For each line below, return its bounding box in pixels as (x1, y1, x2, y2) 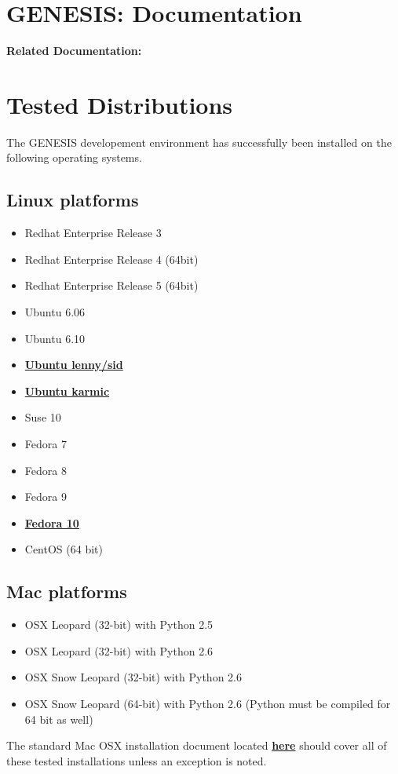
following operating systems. (6, 149, 142, 166)
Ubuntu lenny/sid (24, 356, 123, 373)
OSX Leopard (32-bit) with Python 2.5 (24, 616, 214, 633)
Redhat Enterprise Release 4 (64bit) (24, 250, 199, 267)
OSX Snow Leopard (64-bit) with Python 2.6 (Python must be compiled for (24, 695, 391, 711)
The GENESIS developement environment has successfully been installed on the (6, 133, 392, 150)
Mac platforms (6, 579, 127, 604)
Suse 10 (24, 409, 61, 425)
